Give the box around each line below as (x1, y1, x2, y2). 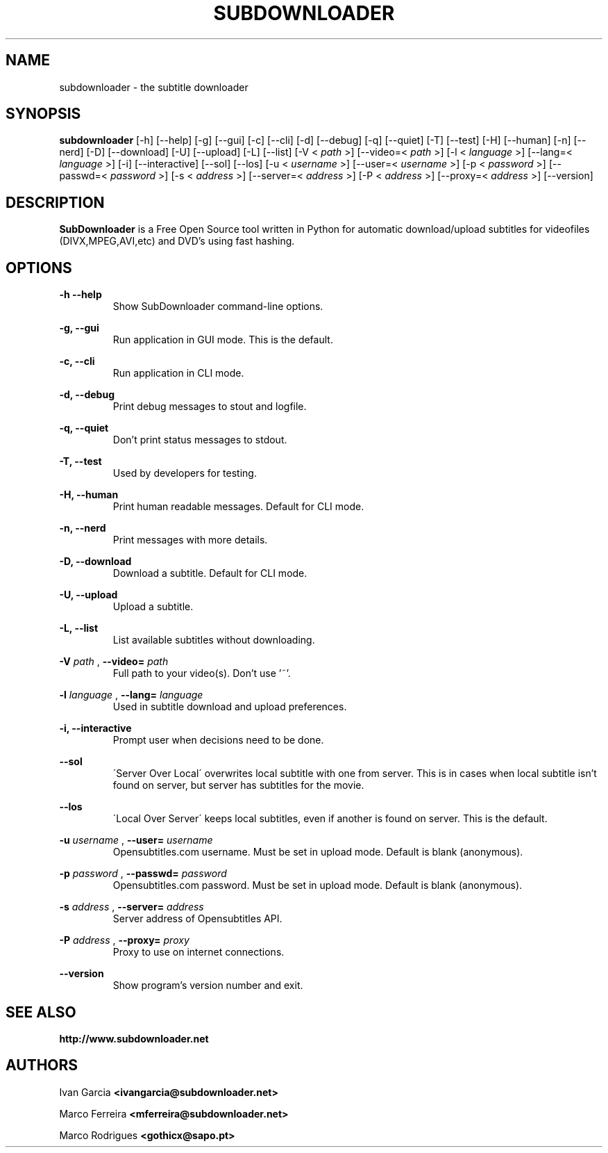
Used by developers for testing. (112, 467, 257, 480)
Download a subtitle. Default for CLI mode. (112, 567, 307, 580)
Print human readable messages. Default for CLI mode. (112, 500, 364, 513)
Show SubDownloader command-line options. (112, 300, 323, 313)
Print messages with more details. (112, 534, 268, 546)
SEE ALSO (6, 1003, 76, 1021)
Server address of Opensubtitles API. (112, 913, 282, 925)
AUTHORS (6, 1056, 78, 1074)
